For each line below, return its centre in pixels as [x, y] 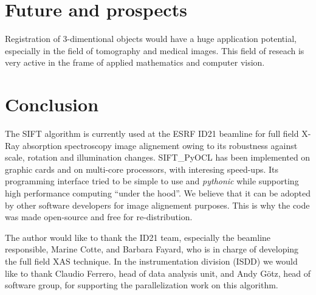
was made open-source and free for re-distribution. [99, 217]
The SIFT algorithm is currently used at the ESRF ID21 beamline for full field [152, 134]
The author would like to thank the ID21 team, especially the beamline [138, 237]
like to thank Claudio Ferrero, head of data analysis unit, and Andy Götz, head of [158, 273]
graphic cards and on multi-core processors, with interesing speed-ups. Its [142, 169]
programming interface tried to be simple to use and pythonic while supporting [152, 181]
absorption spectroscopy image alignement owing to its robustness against [160, 145]
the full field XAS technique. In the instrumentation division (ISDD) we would [151, 261]
